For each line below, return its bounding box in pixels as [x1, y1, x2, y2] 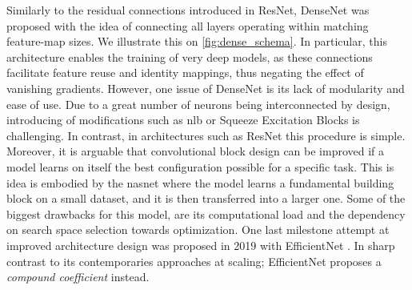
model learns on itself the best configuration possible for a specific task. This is [6, 158, 394, 175]
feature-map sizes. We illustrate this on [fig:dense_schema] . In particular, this [6, 33, 387, 50]
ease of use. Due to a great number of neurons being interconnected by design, [6, 95, 390, 112]
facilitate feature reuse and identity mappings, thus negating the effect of [6, 64, 364, 81]
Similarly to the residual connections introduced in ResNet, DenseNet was [6, 2, 370, 18]
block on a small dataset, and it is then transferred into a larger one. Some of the [6, 190, 406, 207]
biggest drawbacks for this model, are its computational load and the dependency [6, 205, 406, 222]
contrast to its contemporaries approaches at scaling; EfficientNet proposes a [6, 252, 382, 269]
